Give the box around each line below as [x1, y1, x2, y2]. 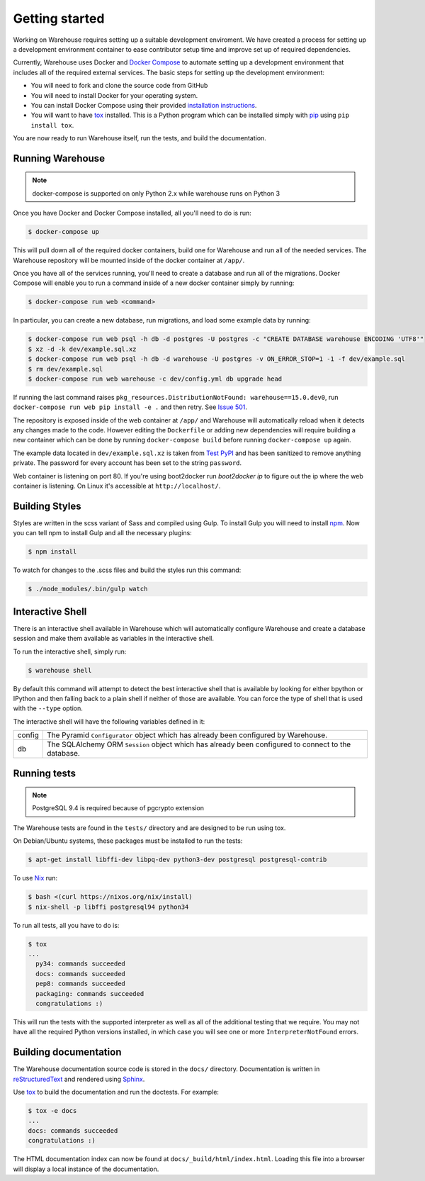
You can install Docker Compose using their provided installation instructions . [30, 101, 257, 109]
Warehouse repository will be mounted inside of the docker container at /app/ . [13, 256, 245, 264]
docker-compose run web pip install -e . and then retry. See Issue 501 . [13, 403, 248, 411]
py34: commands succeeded [35, 960, 125, 968]
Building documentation [13, 1046, 122, 1058]
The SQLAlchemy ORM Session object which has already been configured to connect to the [47, 739, 351, 749]
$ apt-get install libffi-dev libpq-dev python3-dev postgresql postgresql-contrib [28, 856, 327, 864]
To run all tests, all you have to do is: [13, 921, 120, 929]
